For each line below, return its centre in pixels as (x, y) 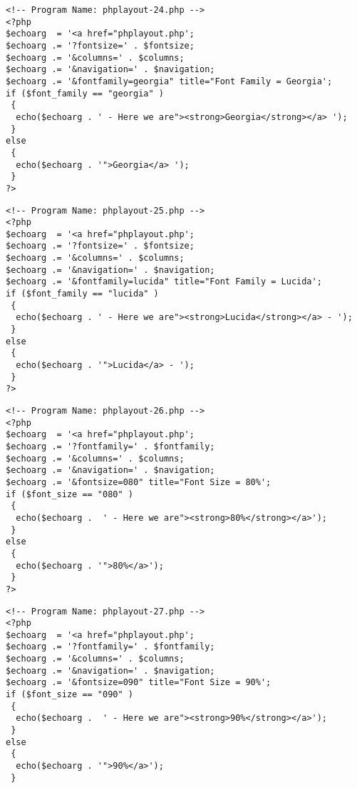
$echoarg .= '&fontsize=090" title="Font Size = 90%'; (139, 683)
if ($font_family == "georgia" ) (85, 93)
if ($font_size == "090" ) (69, 695)
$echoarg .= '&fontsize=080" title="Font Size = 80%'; (139, 482)
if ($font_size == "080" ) (69, 494)
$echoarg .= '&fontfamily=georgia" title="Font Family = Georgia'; (169, 81)
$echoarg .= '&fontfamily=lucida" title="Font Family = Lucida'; (164, 282)
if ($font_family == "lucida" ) (82, 294)
